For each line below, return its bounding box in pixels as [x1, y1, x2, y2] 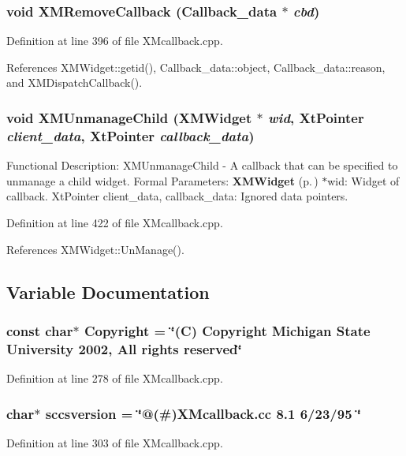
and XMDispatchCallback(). [6, 74, 143, 91]
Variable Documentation [6, 279, 210, 304]
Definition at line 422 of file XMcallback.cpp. [6, 214, 223, 230]
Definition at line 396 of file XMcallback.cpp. [6, 32, 223, 49]
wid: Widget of [327, 172, 400, 189]
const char [6, 320, 73, 340]
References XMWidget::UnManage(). [6, 241, 184, 257]
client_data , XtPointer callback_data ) [6, 125, 255, 145]
